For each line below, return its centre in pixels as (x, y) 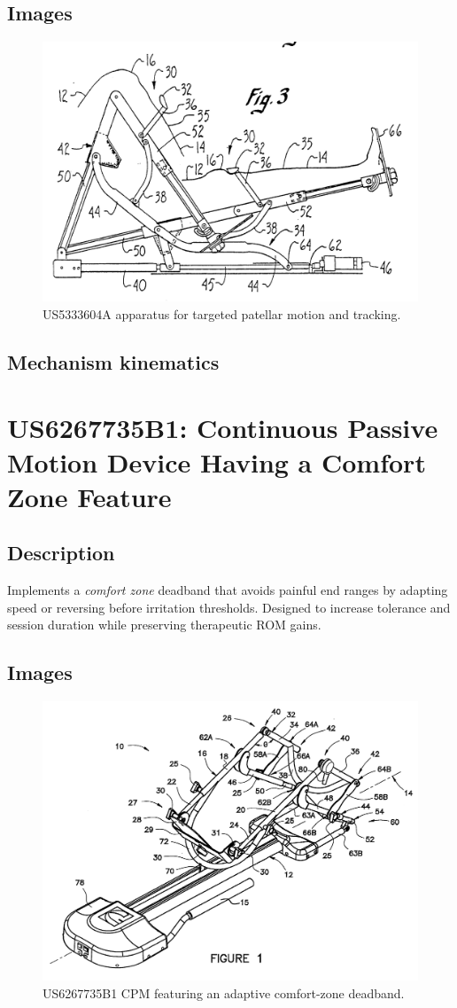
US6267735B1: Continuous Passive (223, 427)
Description (61, 553)
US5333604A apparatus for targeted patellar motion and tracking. (222, 313)
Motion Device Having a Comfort (217, 461)
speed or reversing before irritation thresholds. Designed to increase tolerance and (229, 607)
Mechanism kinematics (113, 361)
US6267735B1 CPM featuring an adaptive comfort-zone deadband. (224, 992)
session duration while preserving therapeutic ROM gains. (164, 625)
